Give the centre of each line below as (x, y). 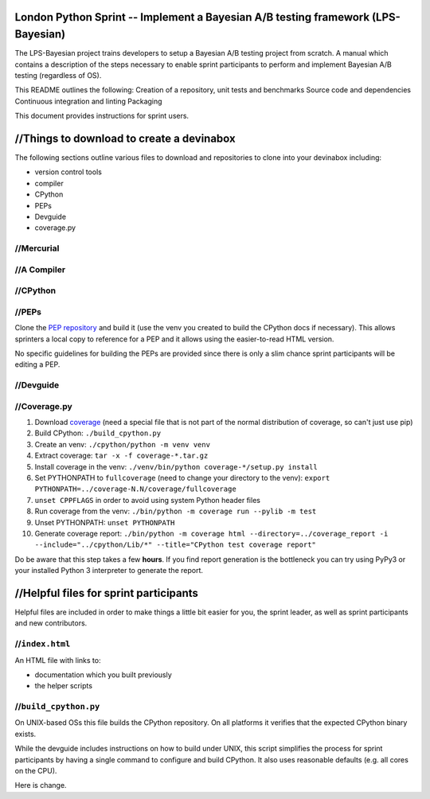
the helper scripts (64, 686)
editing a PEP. (37, 364)
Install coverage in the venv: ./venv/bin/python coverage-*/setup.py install (176, 466)
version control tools (68, 172)
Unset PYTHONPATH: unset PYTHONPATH (105, 522)
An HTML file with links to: (58, 660)
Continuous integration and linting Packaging (88, 101)
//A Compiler (40, 269)
